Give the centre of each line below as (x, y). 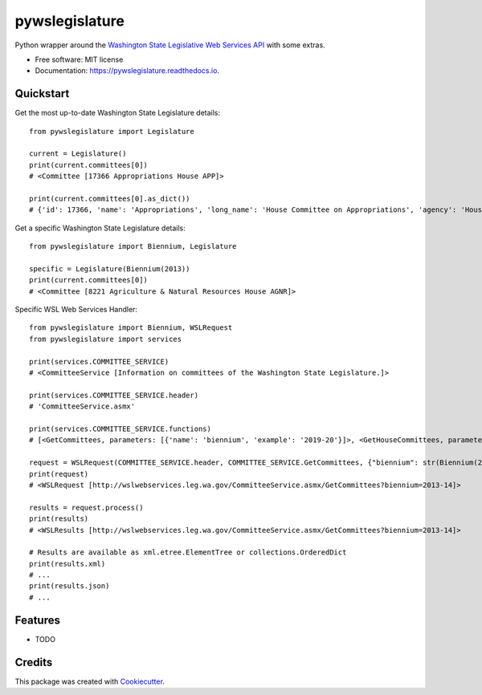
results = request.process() (86, 507)
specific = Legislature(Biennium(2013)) (110, 268)
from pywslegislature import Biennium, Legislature (133, 246)
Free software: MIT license (79, 59)
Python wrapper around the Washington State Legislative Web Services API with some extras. (170, 45)
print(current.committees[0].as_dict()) (110, 198)
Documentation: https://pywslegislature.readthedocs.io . (127, 71)
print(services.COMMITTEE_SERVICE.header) (114, 395)
